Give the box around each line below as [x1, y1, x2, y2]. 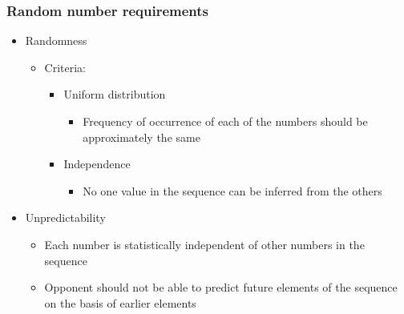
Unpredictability [25, 209, 106, 226]
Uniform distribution [63, 86, 166, 103]
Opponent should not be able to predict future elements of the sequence [44, 279, 398, 296]
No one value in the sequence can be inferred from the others [83, 182, 382, 199]
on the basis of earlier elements [44, 294, 196, 311]
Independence [63, 155, 131, 172]
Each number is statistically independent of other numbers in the [44, 235, 365, 252]
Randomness [25, 32, 87, 49]
